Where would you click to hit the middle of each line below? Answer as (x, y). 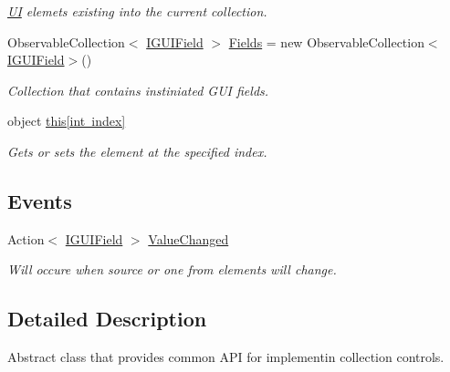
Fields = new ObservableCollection (326, 41)
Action (26, 238)
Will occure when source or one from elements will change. (172, 269)
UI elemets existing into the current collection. (137, 11)
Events (40, 200)
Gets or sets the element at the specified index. (137, 151)
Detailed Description (107, 319)
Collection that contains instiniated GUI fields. (138, 90)
